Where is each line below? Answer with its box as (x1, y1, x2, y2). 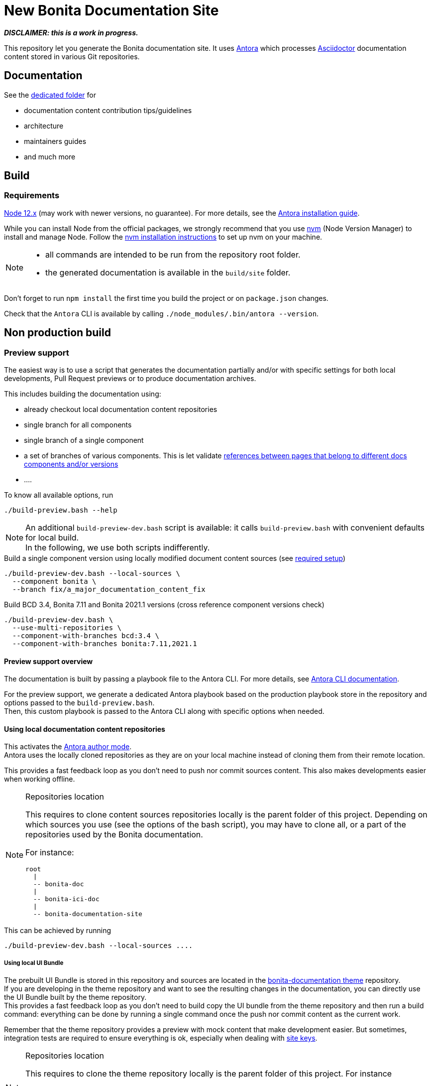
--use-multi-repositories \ (12, 624, 122, 632)
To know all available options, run (4, 491, 113, 500)
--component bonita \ (12, 577, 97, 586)
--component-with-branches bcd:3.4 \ (12, 632, 159, 640)
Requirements (4, 190, 60, 201)
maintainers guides (24, 136, 87, 145)
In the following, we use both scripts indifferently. (25, 543, 210, 553)
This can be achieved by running (4, 926, 111, 935)
